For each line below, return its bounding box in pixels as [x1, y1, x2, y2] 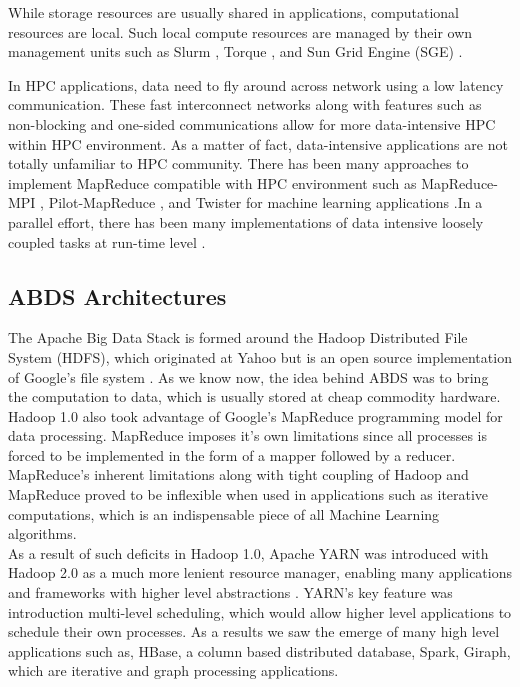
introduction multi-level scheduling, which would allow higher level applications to [8, 601, 512, 622]
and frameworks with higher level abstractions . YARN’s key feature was [8, 582, 453, 603]
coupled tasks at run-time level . [8, 231, 206, 252]
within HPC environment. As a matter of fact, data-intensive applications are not [8, 133, 508, 154]
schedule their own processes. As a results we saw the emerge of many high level [8, 621, 500, 642]
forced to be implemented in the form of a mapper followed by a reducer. [8, 444, 456, 465]
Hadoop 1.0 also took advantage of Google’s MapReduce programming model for [8, 405, 503, 426]
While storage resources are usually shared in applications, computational [8, 2, 460, 22]
